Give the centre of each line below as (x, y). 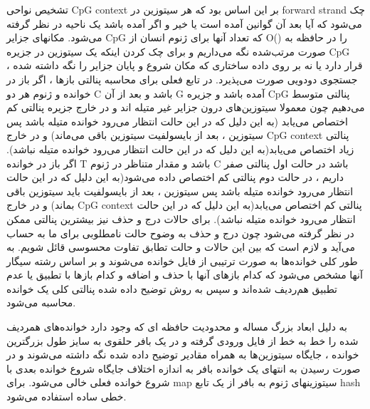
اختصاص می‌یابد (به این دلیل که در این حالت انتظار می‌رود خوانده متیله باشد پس (177, 121)
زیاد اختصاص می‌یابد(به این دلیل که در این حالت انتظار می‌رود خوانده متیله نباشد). (180, 149)
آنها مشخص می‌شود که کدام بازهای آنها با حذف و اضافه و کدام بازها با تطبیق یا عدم (185, 275)
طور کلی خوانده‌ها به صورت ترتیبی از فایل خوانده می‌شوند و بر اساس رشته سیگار (182, 260)
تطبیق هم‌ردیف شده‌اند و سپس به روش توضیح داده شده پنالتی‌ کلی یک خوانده (172, 288)
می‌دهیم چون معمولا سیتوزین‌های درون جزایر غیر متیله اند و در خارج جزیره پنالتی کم (186, 107)
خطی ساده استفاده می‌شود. (67, 397)
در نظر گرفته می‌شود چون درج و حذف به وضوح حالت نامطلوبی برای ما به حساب (180, 233)
